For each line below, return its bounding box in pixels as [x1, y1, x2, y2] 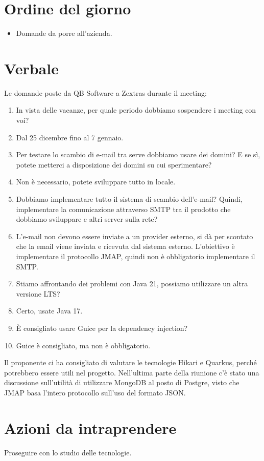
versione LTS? [16, 288, 60, 299]
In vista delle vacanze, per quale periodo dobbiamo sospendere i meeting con [16, 104, 256, 115]
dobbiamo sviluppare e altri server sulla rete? [16, 214, 158, 224]
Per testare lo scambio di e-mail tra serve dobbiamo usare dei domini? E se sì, [16, 149, 260, 160]
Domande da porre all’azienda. [16, 28, 112, 38]
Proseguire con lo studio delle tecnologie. [4, 447, 132, 457]
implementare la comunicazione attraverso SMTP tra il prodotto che [16, 203, 231, 214]
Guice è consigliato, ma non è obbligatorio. [16, 340, 151, 350]
